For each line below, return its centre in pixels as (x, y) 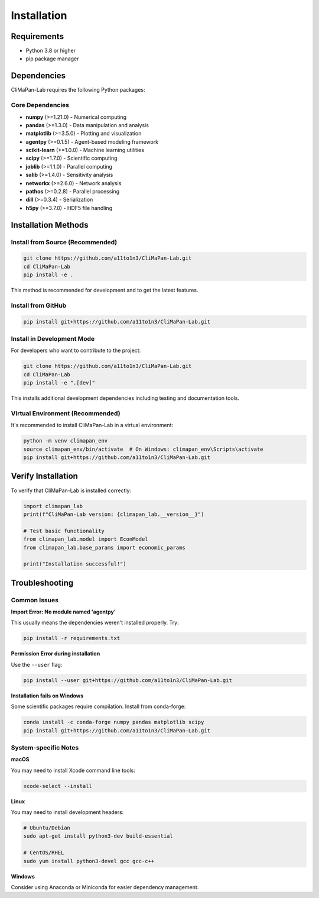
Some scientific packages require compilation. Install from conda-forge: (98, 706)
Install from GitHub (39, 305)
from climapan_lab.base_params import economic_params (104, 547)
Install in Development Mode (53, 339)
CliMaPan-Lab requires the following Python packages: (78, 90)
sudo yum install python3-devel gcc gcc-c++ (89, 861)
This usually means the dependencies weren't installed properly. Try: (95, 623)
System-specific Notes (45, 747)
